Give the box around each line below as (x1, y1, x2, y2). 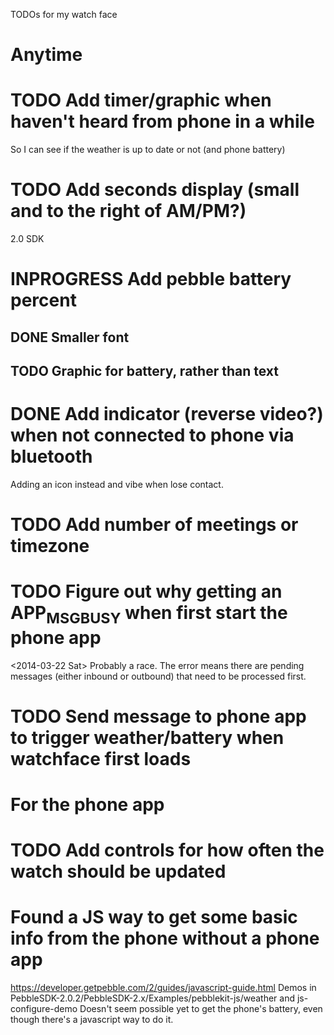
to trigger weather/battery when (10, 726, 285, 749)
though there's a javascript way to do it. (10, 1014, 174, 1026)
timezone (10, 535, 90, 558)
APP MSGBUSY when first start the (10, 602, 288, 628)
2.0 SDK (10, 233, 45, 245)
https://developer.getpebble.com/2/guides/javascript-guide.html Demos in (10, 982, 317, 994)
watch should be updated (10, 860, 227, 883)
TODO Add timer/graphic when (10, 89, 272, 112)
